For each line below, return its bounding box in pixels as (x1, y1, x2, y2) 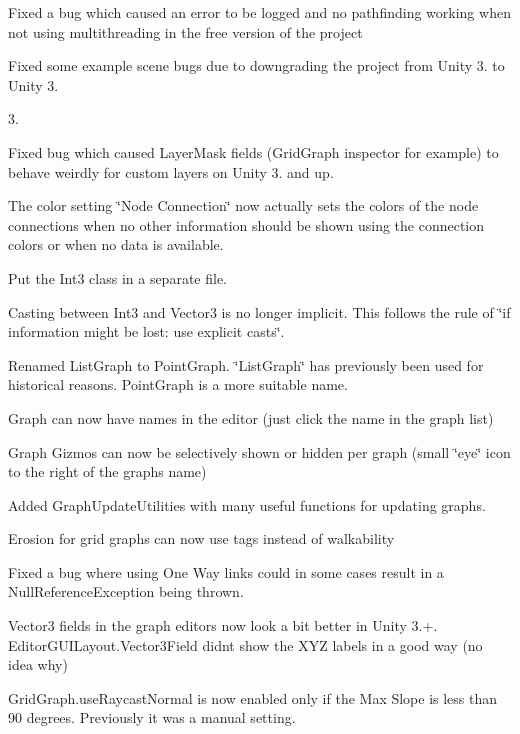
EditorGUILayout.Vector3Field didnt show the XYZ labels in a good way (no (8, 634, 483, 655)
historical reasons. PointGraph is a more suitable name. (8, 374, 348, 395)
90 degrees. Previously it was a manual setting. (8, 707, 296, 728)
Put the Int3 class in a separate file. (8, 267, 228, 288)
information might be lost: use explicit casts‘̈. (8, 321, 285, 342)
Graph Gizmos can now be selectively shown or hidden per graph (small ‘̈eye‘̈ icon (8, 441, 511, 462)
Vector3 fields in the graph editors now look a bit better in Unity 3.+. (8, 615, 438, 636)
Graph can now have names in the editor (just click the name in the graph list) (8, 407, 494, 428)
